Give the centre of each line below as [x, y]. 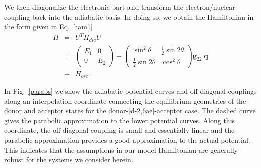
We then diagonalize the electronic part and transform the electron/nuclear [120, 7]
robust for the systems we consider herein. [69, 160]
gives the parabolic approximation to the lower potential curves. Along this [120, 120]
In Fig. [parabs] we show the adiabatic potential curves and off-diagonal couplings [130, 91]
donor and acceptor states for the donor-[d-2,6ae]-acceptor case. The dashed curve [130, 111]
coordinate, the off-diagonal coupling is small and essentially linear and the [119, 130]
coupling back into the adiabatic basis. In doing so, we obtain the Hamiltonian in [129, 16]
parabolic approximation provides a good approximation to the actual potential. [127, 140]
